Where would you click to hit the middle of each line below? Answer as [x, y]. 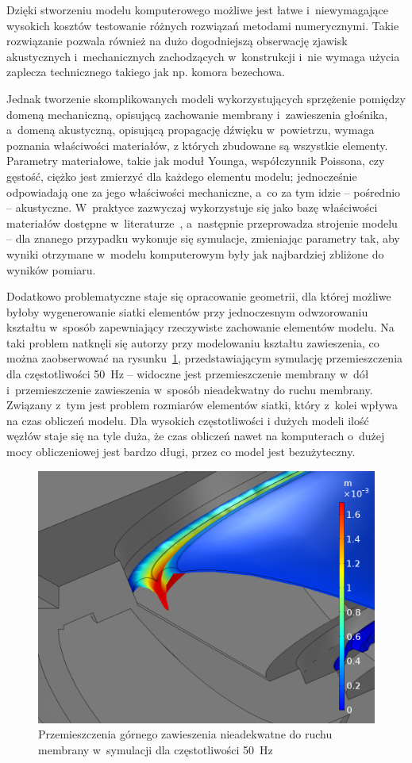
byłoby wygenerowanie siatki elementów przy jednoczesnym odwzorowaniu [187, 311]
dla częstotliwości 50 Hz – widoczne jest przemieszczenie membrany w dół [188, 374]
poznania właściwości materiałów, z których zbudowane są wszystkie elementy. [197, 145]
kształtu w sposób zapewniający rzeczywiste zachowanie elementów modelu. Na [200, 327]
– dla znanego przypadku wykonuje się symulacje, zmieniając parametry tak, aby [203, 238]
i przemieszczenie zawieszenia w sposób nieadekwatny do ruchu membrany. [190, 389]
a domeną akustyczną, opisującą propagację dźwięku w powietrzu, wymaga [191, 130]
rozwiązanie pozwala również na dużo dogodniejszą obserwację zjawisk [177, 41]
